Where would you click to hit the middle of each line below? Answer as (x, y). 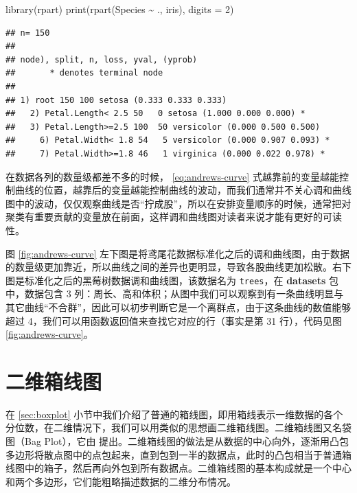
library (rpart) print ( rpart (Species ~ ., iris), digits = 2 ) (120, 9)
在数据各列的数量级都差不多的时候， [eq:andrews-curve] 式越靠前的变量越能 (172, 176)
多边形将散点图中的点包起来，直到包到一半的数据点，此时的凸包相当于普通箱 (178, 454)
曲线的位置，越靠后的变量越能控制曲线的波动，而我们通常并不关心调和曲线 (183, 190)
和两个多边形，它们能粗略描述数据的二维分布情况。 (121, 481)
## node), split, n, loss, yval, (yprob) (102, 59)
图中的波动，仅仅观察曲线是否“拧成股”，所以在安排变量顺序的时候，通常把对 (178, 203)
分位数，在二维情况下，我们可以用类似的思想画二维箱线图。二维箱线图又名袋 (178, 427)
